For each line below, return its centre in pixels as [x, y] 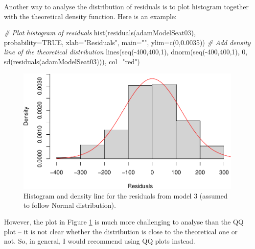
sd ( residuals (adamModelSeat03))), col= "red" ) [72, 61]
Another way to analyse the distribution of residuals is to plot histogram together [127, 6]
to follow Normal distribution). [70, 205]
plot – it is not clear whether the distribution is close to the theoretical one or [121, 231]
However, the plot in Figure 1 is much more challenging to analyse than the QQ [124, 222]
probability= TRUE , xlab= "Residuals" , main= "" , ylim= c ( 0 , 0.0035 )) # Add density [127, 42]
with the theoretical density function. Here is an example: [90, 16]
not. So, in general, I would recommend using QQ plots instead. [100, 241]
